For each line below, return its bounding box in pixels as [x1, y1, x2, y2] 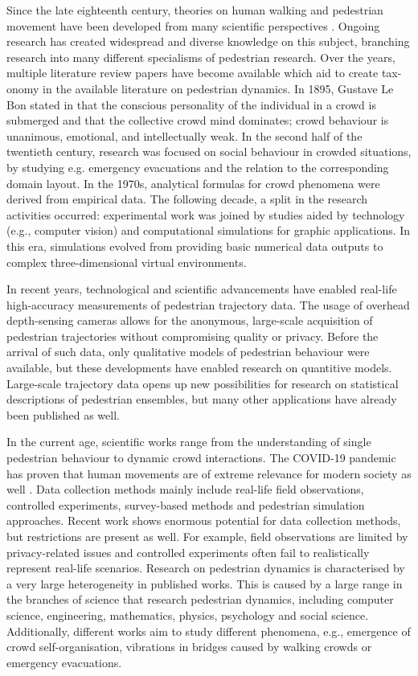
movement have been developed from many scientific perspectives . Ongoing [6, 17, 380, 34]
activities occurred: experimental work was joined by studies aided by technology [6, 206, 405, 223]
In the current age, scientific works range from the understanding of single [6, 433, 371, 450]
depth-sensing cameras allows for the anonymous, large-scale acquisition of [6, 312, 373, 329]
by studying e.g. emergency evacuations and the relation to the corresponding [6, 158, 389, 175]
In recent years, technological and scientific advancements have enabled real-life [6, 281, 397, 297]
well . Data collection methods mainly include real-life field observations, [6, 481, 364, 498]
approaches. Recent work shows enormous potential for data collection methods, [6, 512, 401, 529]
